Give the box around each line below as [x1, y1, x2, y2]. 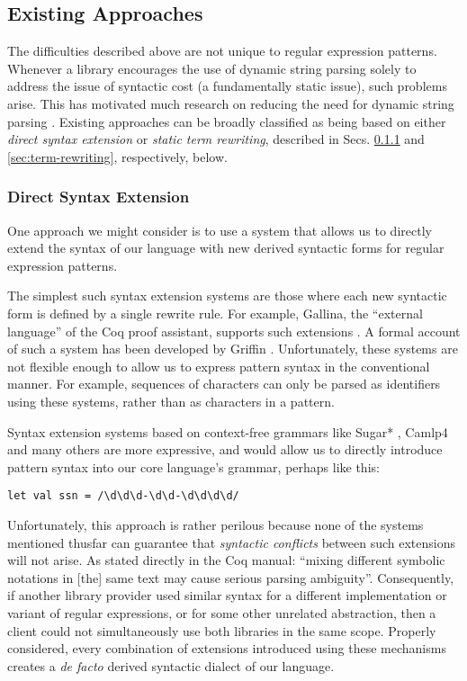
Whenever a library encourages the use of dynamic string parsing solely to [7, 58, 417, 77]
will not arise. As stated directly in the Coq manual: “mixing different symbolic [7, 551, 445, 569]
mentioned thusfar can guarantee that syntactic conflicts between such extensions [7, 533, 456, 551]
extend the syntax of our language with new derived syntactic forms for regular [7, 238, 445, 257]
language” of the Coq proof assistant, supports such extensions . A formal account [7, 321, 461, 340]
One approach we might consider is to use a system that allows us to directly [7, 220, 432, 239]
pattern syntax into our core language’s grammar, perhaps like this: [7, 457, 380, 476]
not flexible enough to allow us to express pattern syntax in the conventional [7, 356, 430, 375]
